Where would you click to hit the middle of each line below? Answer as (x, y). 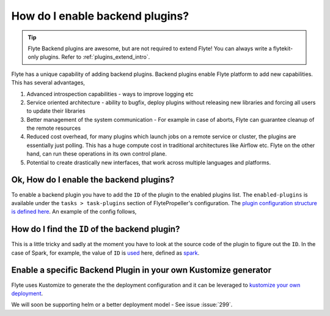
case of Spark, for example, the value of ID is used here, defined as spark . (105, 253)
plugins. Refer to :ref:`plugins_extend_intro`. (95, 57)
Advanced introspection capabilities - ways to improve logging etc (110, 94)
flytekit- (283, 48)
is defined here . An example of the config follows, (74, 212)
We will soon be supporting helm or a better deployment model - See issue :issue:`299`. (122, 305)
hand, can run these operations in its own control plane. (97, 154)
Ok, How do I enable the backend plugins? (93, 180)
